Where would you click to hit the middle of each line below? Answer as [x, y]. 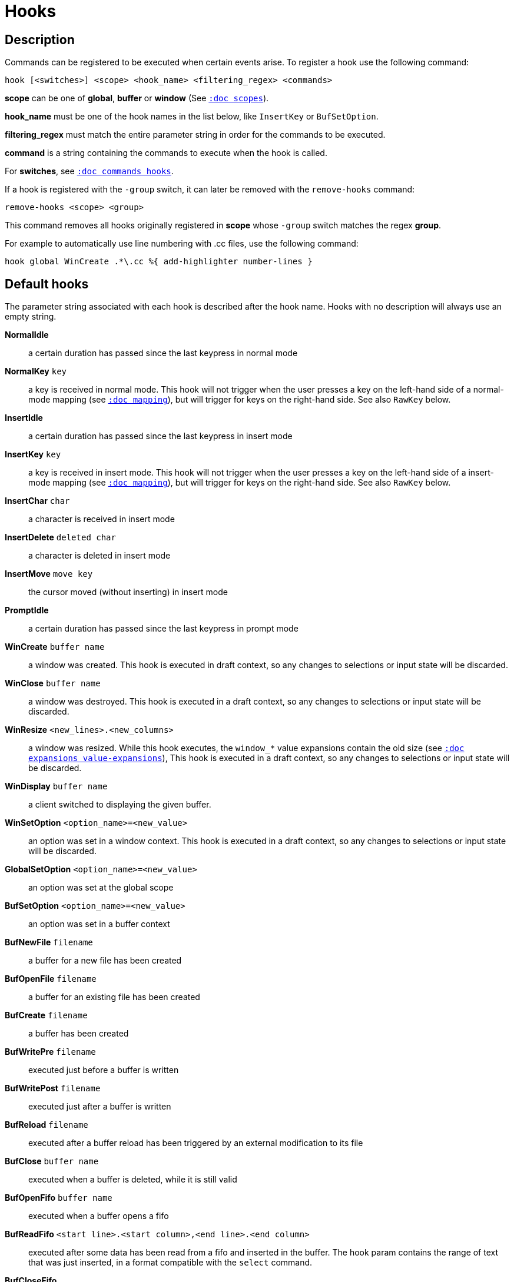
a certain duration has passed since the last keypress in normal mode [163, 353]
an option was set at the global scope [101, 888]
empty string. [31, 317]
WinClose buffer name [53, 683]
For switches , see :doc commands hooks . [89, 171]
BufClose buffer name [52, 1161]
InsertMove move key [49, 574]
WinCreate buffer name [55, 647]
